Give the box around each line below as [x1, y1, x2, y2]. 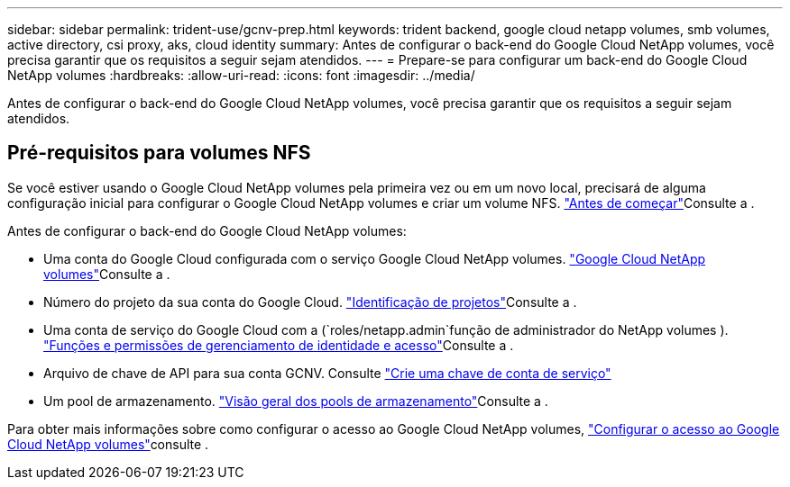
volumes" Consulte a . [43, 266, 170, 282]
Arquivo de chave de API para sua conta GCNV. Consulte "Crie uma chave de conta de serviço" [43, 365, 611, 381]
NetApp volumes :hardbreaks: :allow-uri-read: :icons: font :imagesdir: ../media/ [7, 68, 475, 83]
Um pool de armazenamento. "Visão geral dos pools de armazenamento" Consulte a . [43, 392, 548, 409]
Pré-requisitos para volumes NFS [7, 141, 311, 165]
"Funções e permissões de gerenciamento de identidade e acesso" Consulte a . [43, 337, 514, 353]
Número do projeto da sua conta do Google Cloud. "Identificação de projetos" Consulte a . [43, 293, 577, 310]
